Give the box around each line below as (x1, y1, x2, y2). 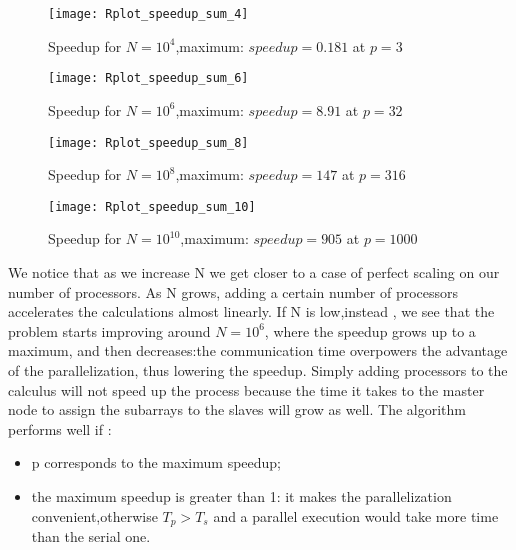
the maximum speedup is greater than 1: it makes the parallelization (31, 485, 452, 506)
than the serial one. (31, 525, 151, 546)
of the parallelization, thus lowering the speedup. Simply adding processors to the (8, 359, 508, 380)
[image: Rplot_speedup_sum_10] (48, 199, 256, 214)
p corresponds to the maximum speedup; (31, 452, 281, 473)
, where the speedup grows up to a (264, 320, 476, 341)
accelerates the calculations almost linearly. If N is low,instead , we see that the (8, 301, 495, 322)
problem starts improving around (8, 320, 211, 341)
